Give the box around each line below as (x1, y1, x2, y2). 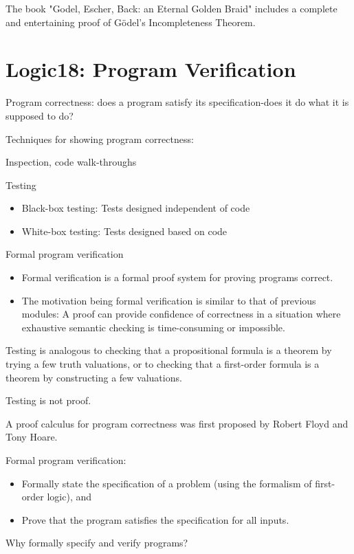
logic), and (47, 489, 92, 504)
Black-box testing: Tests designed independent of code (21, 201, 250, 215)
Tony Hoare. (5, 430, 58, 444)
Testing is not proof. (5, 393, 91, 408)
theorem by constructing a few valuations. (5, 370, 182, 384)
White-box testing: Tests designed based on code (21, 223, 228, 238)
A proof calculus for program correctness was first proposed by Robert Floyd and (5, 416, 349, 430)
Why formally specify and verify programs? (5, 535, 188, 550)
